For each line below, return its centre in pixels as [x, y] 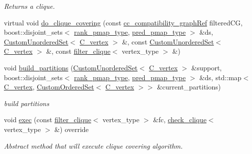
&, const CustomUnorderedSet [168, 41]
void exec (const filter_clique [48, 120]
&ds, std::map [220, 77]
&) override [72, 129]
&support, [207, 67]
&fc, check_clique [180, 120]
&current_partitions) [189, 87]
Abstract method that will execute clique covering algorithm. [93, 145]
